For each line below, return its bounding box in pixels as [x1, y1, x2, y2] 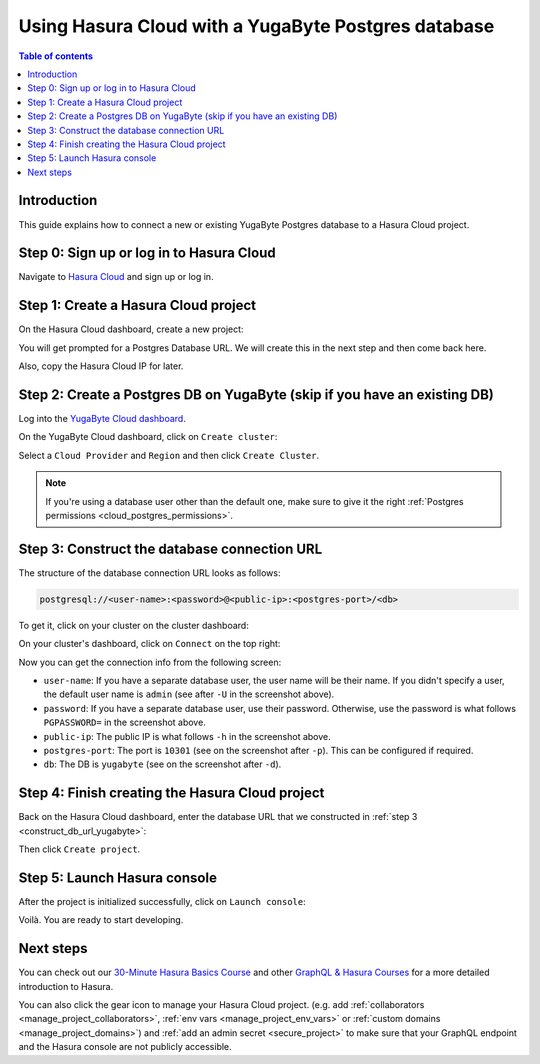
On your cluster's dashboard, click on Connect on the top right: [18, 638, 281, 650]
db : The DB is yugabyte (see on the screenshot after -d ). [43, 758, 282, 770]
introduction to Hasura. [18, 980, 114, 992]
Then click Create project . [18, 843, 141, 855]
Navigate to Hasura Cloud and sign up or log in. [18, 271, 214, 283]
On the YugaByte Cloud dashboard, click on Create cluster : [18, 431, 278, 443]
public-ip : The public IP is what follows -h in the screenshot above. [43, 730, 332, 742]
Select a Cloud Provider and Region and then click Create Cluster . [18, 449, 320, 461]
